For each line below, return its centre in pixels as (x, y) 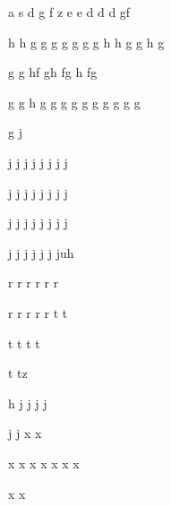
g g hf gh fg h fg (53, 72)
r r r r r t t (38, 312)
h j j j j (28, 403)
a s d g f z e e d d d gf (69, 12)
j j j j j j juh (41, 252)
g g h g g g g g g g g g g (74, 102)
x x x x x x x (44, 463)
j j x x (25, 433)
